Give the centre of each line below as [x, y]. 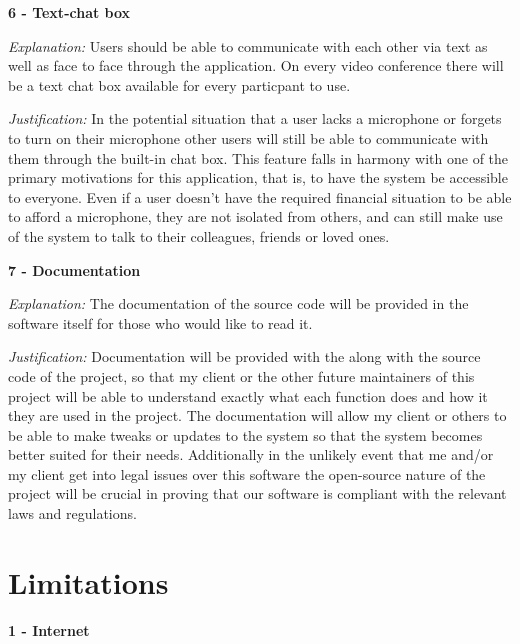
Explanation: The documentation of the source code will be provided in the [238, 303]
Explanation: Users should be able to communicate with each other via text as [248, 45]
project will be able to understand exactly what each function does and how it [248, 395]
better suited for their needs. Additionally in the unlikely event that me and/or [251, 454]
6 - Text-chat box [69, 12]
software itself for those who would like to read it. [160, 322]
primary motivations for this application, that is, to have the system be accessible [258, 177]
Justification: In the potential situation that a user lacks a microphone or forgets [255, 118]
